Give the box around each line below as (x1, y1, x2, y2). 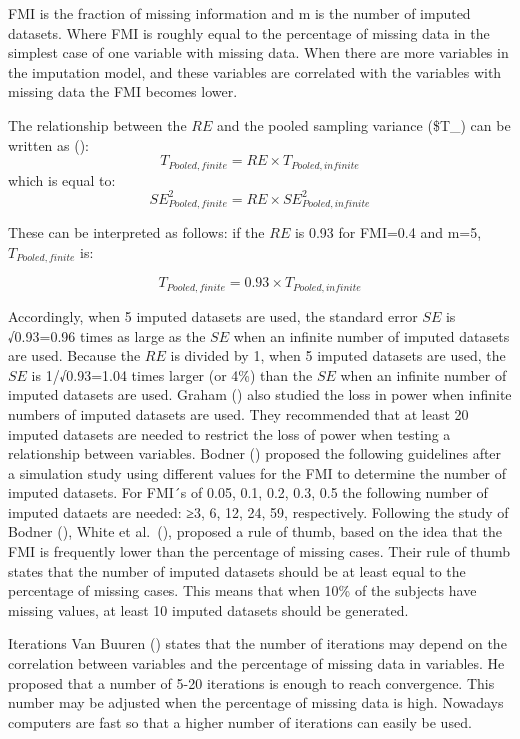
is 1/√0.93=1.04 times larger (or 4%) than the (31, 364, 313, 385)
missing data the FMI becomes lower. (8, 81, 238, 102)
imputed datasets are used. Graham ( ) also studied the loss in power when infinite (8, 384, 512, 405)
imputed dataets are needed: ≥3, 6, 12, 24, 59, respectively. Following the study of (8, 501, 509, 522)
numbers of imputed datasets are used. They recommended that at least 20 (8, 403, 469, 424)
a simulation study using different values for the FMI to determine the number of (8, 462, 507, 483)
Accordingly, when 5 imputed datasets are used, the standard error (8, 305, 418, 326)
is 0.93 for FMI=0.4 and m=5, (294, 222, 482, 243)
